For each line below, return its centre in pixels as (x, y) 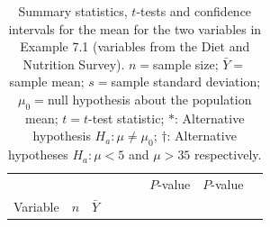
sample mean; (47, 82)
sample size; (186, 64)
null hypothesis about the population (149, 99)
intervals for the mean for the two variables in (135, 28)
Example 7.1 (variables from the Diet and (135, 46)
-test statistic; (126, 118)
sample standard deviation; (186, 82)
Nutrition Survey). (74, 64)
